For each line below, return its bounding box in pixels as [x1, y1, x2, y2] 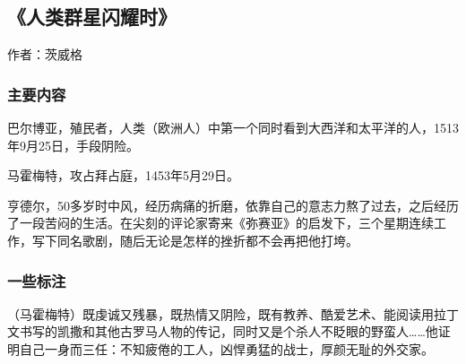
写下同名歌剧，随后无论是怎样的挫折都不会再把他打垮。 [31, 230, 358, 249]
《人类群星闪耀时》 [7, 3, 177, 30]
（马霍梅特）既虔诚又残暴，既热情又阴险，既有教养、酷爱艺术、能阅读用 [7, 304, 434, 323]
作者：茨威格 [7, 45, 82, 64]
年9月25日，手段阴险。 [7, 135, 139, 154]
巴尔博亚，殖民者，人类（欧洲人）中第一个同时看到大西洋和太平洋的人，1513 [7, 118, 459, 137]
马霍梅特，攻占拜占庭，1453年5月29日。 [7, 166, 239, 185]
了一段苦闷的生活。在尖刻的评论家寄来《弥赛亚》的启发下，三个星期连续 [7, 213, 434, 232]
